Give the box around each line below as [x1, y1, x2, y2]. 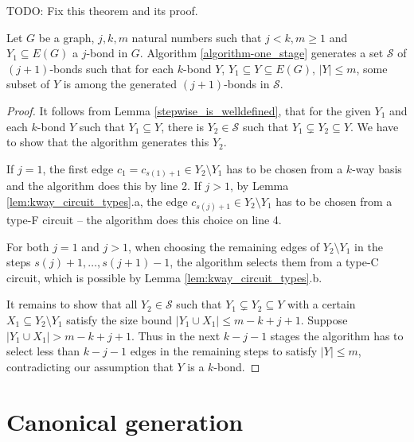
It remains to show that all [6, 296, 138, 312]
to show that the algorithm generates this [6, 134, 209, 150]
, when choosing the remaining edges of [127, 238, 320, 254]
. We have [350, 118, 399, 134]
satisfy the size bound [66, 312, 173, 328]
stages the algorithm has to [270, 327, 404, 343]
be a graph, [38, 29, 95, 45]
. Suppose [300, 312, 348, 328]
